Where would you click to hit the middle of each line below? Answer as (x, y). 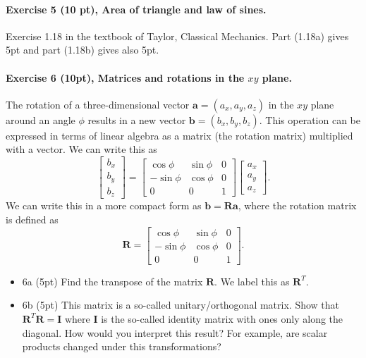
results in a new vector (137, 119)
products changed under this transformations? (122, 346)
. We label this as (252, 281)
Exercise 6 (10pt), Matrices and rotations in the (125, 77)
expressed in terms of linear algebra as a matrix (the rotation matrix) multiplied (179, 135)
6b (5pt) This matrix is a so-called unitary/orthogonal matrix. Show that (181, 305)
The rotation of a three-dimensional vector (98, 104)
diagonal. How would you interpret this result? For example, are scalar (175, 332)
